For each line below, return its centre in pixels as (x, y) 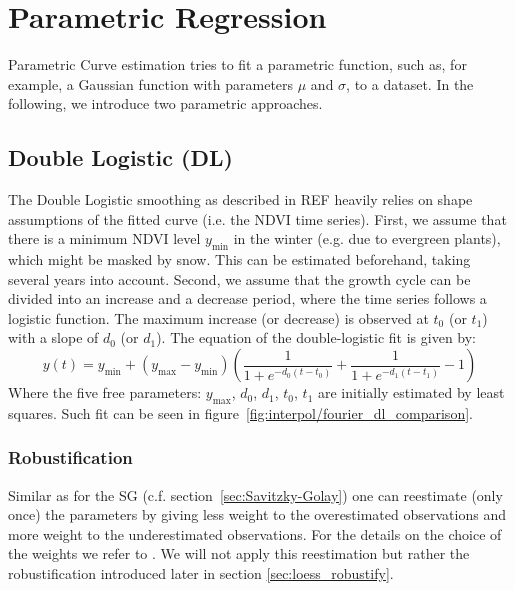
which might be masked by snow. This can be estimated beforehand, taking (239, 259)
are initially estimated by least (411, 392)
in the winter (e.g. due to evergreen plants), (367, 238)
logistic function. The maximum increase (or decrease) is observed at (218, 317)
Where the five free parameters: (105, 392)
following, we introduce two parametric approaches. (165, 103)
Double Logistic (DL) (120, 157)
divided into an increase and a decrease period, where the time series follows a (247, 298)
